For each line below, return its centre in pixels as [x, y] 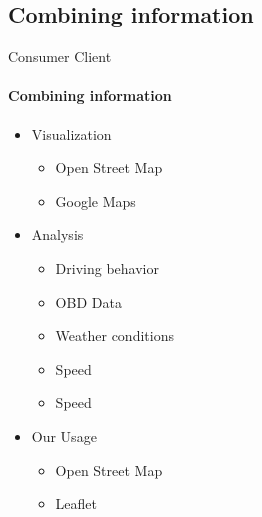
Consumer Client [60, 56]
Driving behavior [107, 267]
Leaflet [76, 503]
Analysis [57, 234]
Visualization [71, 133]
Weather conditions [114, 335]
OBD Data [88, 301]
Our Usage [64, 435]
